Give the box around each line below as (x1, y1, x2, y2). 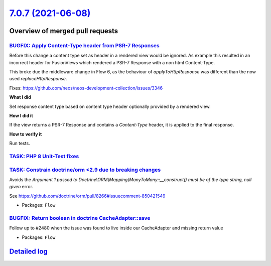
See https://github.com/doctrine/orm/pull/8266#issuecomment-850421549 (9, 193, 166, 199)
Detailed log (9, 247, 48, 256)
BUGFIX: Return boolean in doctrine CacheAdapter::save (9, 214, 151, 221)
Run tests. (9, 141, 30, 147)
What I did (9, 94, 31, 100)
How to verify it (9, 131, 42, 137)
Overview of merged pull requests (9, 27, 118, 35)
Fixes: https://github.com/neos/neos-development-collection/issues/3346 (9, 85, 163, 91)
